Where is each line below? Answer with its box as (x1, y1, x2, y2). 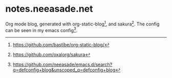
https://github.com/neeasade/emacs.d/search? (12, 62, 113, 68)
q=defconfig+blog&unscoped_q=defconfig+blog (12, 67, 116, 73)
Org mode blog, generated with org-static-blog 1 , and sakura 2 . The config (5, 20, 160, 27)
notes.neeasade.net (5, 3, 93, 15)
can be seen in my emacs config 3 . (5, 26, 78, 33)
